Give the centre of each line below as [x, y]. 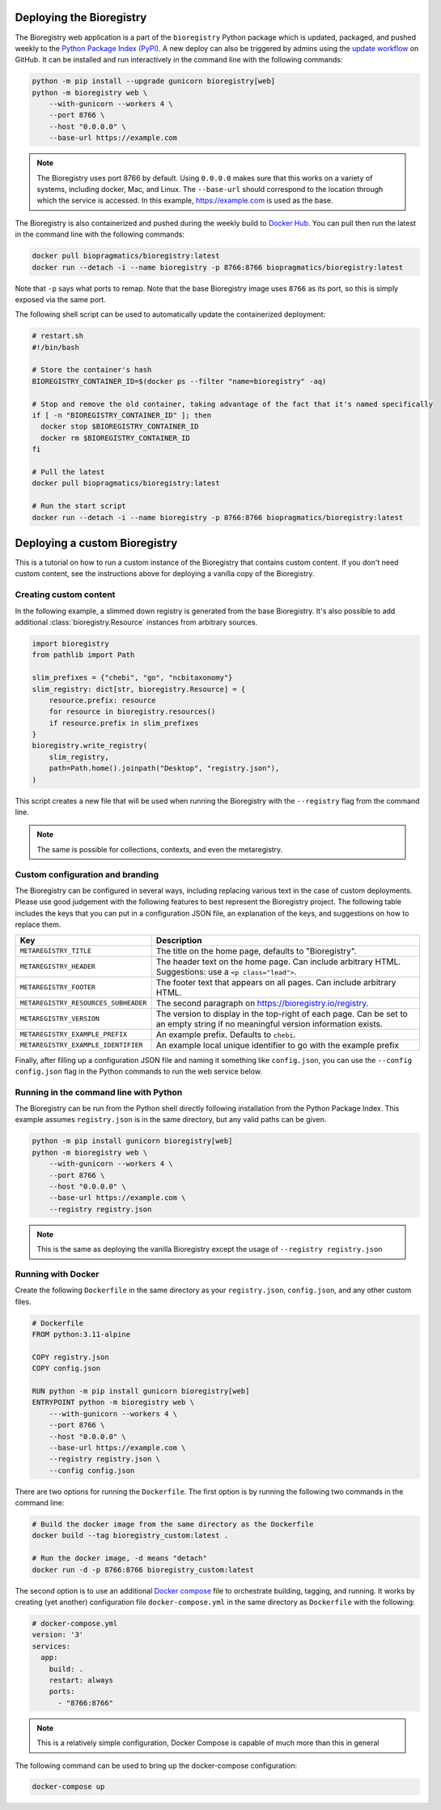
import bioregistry [70, 643]
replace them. [38, 924]
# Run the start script [79, 506]
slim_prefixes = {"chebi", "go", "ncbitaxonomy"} [132, 678]
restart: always [81, 1680]
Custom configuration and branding [87, 874]
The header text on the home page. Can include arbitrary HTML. [278, 962]
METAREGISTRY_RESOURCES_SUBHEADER [83, 1003]
